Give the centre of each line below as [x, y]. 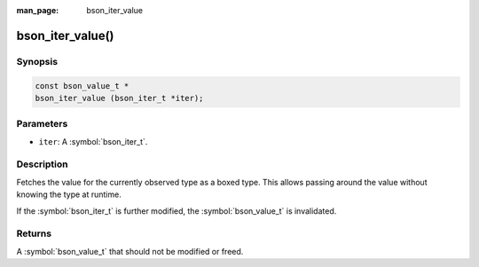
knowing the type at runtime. [69, 194]
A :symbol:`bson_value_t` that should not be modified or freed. [130, 251]
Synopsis [37, 61]
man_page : [38, 10]
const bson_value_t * [82, 86]
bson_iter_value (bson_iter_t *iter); [119, 98]
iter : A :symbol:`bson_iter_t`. [93, 141]
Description [42, 164]
